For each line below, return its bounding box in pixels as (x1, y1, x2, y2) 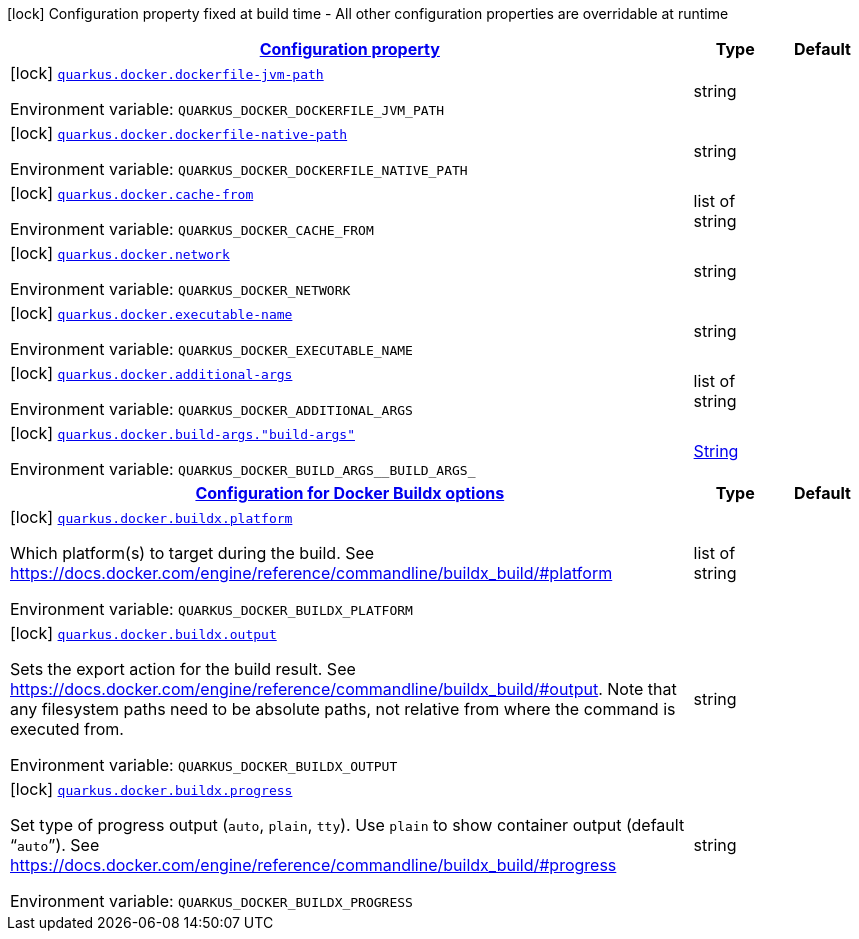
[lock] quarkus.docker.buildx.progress (10, 779, 293, 799)
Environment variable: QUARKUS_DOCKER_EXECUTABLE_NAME (10, 339, 413, 359)
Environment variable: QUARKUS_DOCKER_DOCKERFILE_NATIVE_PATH (10, 159, 468, 179)
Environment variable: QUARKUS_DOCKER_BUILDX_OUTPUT (10, 755, 398, 775)
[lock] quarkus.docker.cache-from (10, 183, 254, 203)
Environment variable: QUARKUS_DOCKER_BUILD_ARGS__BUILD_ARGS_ (10, 459, 476, 479)
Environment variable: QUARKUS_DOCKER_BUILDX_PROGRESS (10, 891, 413, 911)
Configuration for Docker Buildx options (195, 483, 505, 503)
